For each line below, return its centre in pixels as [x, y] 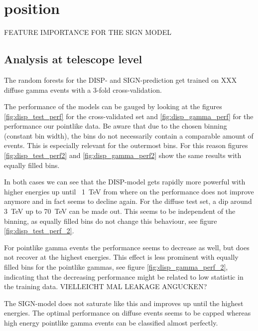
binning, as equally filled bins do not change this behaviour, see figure [111, 221]
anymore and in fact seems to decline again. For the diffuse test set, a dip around [128, 201]
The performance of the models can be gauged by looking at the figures [113, 106]
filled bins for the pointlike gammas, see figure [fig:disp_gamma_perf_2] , [116, 267]
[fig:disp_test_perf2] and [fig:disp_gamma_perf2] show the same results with [123, 155]
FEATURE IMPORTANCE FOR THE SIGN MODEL [88, 32]
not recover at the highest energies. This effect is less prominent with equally [121, 257]
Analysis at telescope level [73, 59]
